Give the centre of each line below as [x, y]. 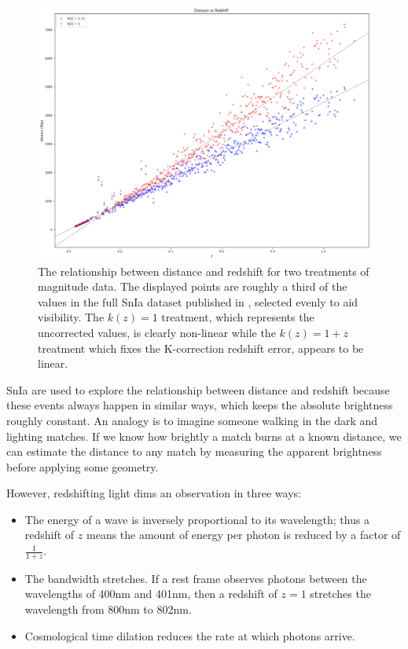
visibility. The [71, 317]
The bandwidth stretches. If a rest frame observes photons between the [196, 578]
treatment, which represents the [238, 317]
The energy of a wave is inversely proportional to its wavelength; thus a [197, 519]
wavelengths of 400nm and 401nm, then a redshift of [151, 594]
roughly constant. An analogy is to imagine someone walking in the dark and [192, 420]
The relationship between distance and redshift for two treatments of [204, 271]
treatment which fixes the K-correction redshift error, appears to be [201, 348]
